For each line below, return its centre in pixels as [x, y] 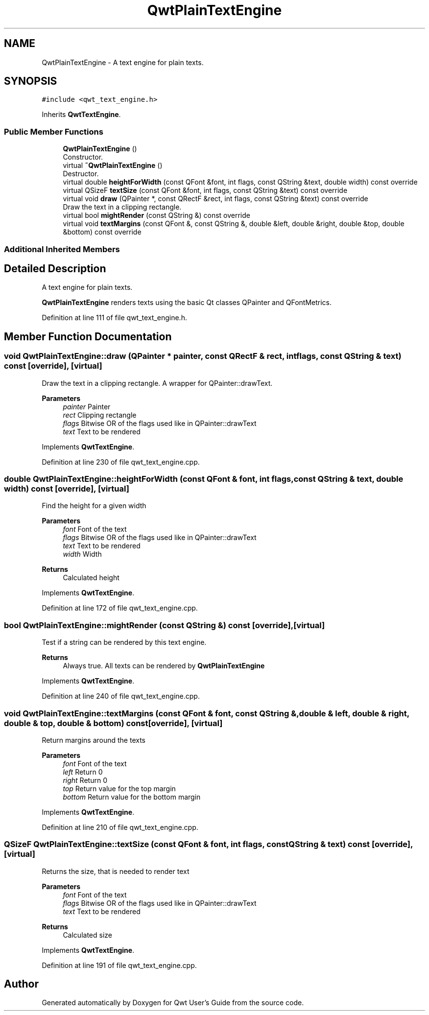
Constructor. [83, 157]
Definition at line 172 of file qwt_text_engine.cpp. [120, 608]
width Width [82, 554]
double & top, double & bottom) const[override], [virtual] [113, 723]
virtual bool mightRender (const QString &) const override [156, 215]
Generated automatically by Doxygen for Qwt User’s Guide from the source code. [173, 1003]
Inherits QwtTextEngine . [81, 115]
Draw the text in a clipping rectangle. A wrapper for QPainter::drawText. [157, 383]
